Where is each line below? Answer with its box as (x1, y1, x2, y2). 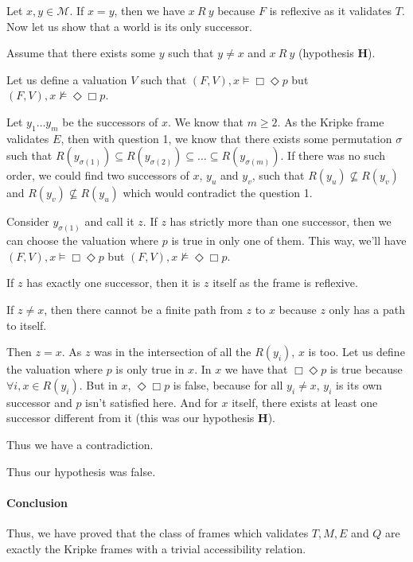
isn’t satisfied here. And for (85, 393, 218, 410)
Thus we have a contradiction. (6, 436, 154, 452)
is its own (336, 376, 383, 393)
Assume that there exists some (6, 45, 156, 61)
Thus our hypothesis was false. (6, 463, 156, 479)
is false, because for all (173, 376, 283, 393)
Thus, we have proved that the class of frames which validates (6, 524, 309, 541)
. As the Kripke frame (277, 113, 384, 130)
